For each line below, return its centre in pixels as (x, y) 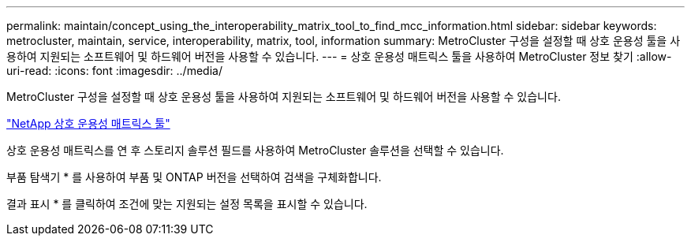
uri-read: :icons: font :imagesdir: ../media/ (114, 71)
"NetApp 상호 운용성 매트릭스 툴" (88, 123)
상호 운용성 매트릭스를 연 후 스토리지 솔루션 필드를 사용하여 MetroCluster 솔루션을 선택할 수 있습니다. (255, 150)
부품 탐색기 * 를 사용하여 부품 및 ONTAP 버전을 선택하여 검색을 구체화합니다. (194, 177)
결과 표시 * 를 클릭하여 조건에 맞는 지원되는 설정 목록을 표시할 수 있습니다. (187, 204)
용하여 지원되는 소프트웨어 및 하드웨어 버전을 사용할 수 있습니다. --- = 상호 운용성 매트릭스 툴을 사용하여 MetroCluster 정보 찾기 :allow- (339, 56)
